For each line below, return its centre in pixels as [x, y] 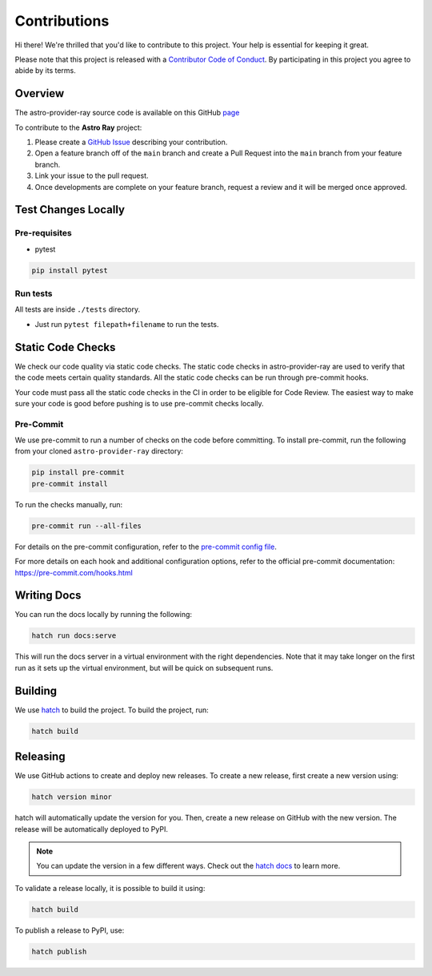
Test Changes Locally [70, 210]
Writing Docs [48, 596]
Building [36, 690]
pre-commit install [70, 484]
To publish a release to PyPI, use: [70, 930]
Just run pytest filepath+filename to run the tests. [127, 324]
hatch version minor [72, 797]
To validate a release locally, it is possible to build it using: [110, 888]
